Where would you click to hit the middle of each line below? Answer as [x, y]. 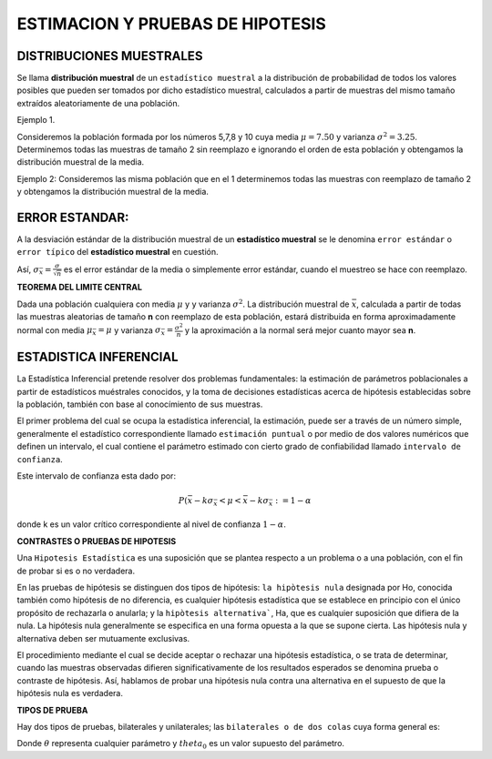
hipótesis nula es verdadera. [70, 693]
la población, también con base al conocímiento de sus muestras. [140, 404]
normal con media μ [55, 330]
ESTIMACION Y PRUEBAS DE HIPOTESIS [172, 24]
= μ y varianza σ [129, 330]
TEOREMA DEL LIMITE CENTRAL [80, 288]
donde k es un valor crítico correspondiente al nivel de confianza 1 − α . [151, 524]
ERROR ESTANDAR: [73, 218]
